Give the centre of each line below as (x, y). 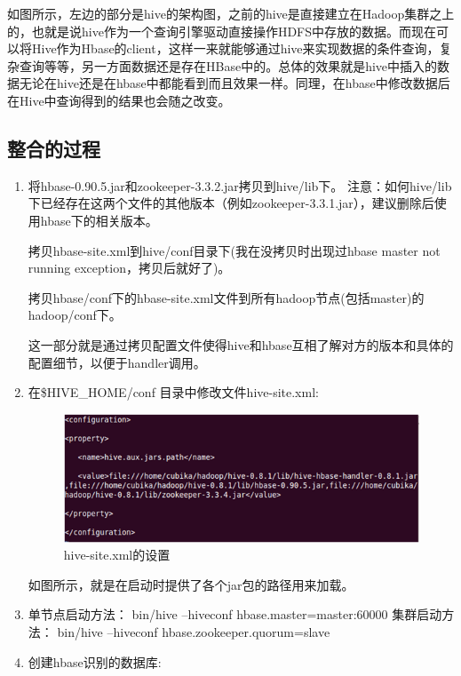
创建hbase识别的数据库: (95, 661)
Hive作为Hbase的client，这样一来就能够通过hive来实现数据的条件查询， (235, 48)
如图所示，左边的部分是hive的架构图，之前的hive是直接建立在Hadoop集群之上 (231, 13)
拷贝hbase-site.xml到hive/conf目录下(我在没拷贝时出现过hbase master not (234, 250)
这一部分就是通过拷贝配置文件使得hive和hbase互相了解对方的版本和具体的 (241, 344)
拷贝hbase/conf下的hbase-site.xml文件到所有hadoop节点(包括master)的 (226, 297)
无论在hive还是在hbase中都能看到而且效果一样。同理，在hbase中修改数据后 (234, 83)
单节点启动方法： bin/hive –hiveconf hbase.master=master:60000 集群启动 (235, 614)
